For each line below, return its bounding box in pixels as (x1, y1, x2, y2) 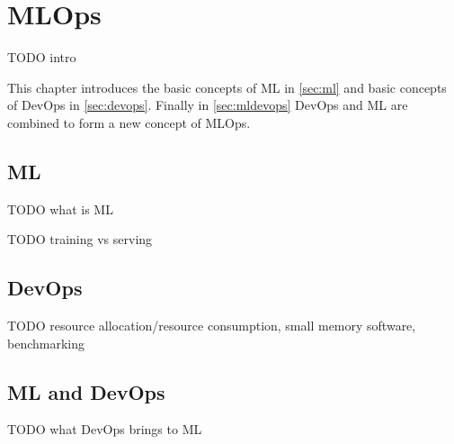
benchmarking (7, 333, 85, 352)
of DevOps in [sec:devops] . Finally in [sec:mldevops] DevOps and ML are (7, 95, 408, 114)
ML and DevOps (7, 377, 165, 405)
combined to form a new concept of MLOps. (7, 113, 251, 131)
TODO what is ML (7, 199, 113, 218)
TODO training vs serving (7, 230, 153, 249)
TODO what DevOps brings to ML (7, 420, 202, 439)
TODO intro (7, 48, 76, 67)
